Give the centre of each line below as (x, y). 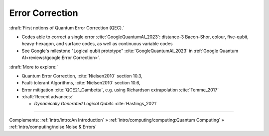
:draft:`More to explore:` (34, 67)
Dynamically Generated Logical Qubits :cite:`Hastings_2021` (96, 104)
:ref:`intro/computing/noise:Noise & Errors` (53, 127)
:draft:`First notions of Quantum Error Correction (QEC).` (67, 28)
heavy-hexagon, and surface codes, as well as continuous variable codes (97, 44)
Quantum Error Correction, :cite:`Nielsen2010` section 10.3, (82, 76)
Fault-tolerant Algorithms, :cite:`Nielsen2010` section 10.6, (81, 83)
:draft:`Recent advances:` (48, 97)
